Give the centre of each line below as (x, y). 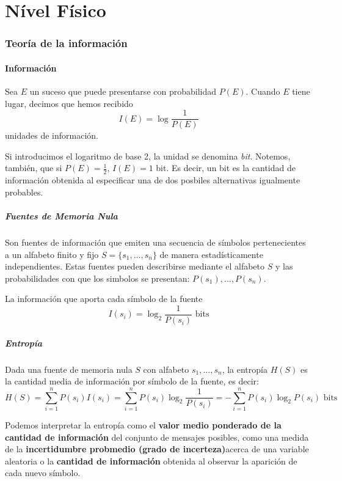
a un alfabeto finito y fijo (52, 254)
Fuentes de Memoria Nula (61, 216)
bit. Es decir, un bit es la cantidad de (226, 168)
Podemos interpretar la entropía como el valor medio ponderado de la (143, 424)
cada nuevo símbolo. (43, 473)
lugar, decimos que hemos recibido (69, 103)
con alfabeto (166, 369)
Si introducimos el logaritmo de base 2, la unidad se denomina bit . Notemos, (148, 156)
